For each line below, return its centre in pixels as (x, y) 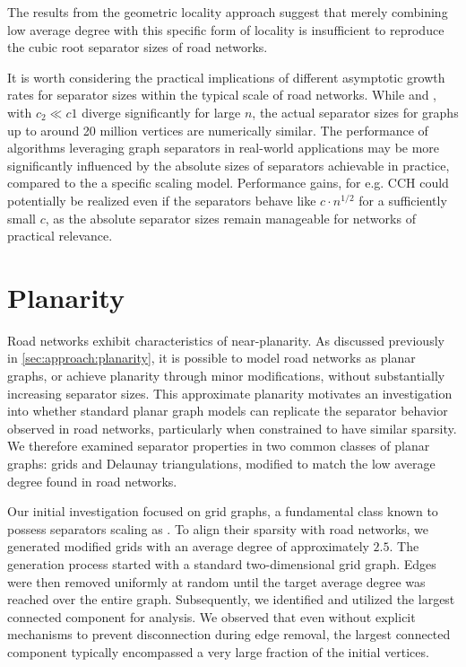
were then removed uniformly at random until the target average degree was (216, 581)
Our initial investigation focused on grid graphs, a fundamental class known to (223, 511)
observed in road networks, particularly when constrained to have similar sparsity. (232, 428)
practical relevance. (60, 236)
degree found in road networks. (92, 481)
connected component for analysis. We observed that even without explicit (211, 616)
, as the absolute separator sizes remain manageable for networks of (230, 218)
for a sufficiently (403, 200)
